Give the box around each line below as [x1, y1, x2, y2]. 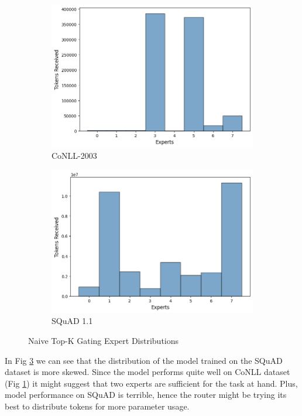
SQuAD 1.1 [52, 315, 93, 327]
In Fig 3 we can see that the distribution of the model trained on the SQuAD [5, 354, 283, 366]
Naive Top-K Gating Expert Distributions [28, 334, 179, 346]
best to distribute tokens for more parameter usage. [5, 400, 190, 412]
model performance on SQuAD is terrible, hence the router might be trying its [5, 388, 287, 401]
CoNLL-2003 [52, 149, 97, 162]
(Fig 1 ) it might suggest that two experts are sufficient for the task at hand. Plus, [5, 377, 298, 389]
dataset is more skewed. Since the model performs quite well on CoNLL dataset [5, 366, 290, 378]
